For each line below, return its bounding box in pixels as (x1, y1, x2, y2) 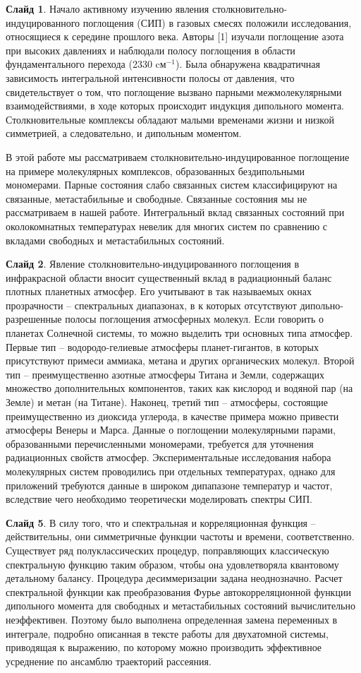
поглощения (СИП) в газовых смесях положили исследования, (82, 15, 352, 30)
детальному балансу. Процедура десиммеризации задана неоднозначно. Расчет (6, 571, 343, 585)
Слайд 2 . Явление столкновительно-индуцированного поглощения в (6, 256, 300, 271)
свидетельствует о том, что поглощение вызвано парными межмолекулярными (6, 84, 342, 99)
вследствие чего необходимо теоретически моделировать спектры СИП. (6, 492, 312, 506)
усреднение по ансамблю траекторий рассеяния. (6, 653, 212, 668)
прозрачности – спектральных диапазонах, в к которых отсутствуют (6, 297, 297, 312)
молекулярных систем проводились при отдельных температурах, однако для (6, 464, 336, 478)
